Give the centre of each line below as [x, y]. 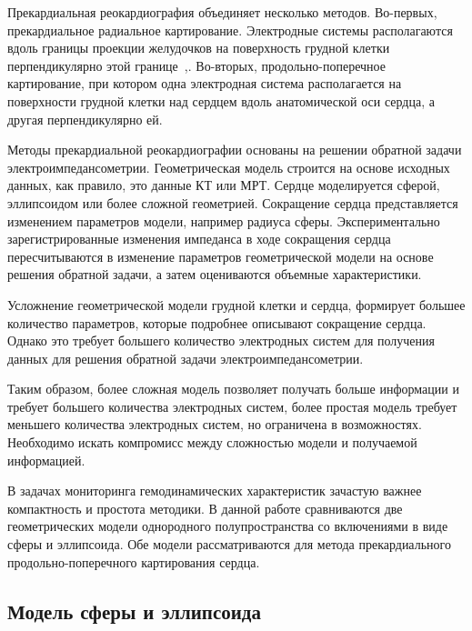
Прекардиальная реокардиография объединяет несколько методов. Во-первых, [222, 12]
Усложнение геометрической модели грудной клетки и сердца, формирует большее [236, 304]
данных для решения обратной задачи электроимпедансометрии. [186, 358]
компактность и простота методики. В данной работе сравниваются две [205, 508]
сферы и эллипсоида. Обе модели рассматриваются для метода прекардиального [229, 544]
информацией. [46, 460]
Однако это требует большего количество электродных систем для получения [221, 341]
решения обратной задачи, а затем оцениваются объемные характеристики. [215, 274]
